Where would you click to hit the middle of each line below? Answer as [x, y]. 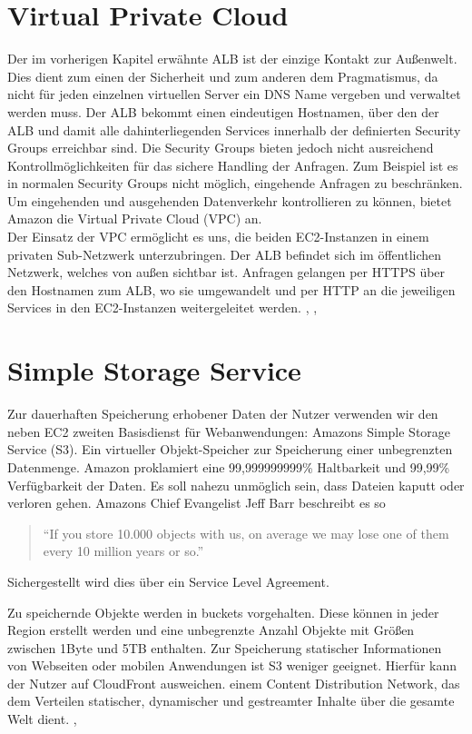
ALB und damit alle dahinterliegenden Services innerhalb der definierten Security [234, 129]
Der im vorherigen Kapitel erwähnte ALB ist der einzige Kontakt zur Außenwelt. [232, 59]
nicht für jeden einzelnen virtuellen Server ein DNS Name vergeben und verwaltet [234, 94]
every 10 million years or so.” [123, 551]
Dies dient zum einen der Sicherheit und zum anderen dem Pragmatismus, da [223, 76]
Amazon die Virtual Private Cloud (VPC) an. [135, 218]
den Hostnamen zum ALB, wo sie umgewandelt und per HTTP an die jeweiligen [231, 289]
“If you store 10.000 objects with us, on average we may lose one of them [246, 533]
